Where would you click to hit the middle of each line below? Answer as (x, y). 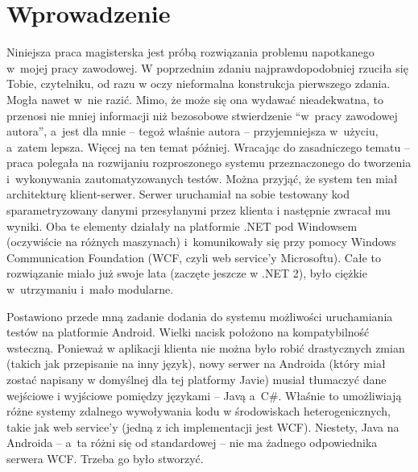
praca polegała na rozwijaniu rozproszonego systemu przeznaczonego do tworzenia (209, 163)
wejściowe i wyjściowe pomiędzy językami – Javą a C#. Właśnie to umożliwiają (204, 395)
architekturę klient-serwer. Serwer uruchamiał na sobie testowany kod (178, 194)
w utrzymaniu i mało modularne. (90, 289)
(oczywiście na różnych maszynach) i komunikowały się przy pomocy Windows (201, 242)
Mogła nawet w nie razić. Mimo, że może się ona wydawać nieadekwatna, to (195, 99)
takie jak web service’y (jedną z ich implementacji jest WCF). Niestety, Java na (203, 426)
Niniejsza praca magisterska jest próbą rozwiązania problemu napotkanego (190, 52)
